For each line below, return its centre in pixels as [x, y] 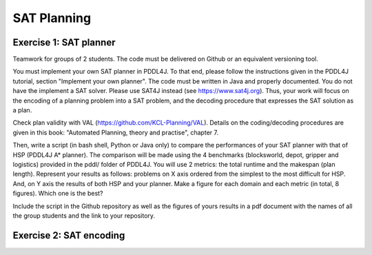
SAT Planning [52, 18]
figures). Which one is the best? [58, 194]
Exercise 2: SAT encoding [69, 235]
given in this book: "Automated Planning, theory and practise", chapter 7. [115, 132]
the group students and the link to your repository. [84, 215]
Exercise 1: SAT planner [64, 42]
